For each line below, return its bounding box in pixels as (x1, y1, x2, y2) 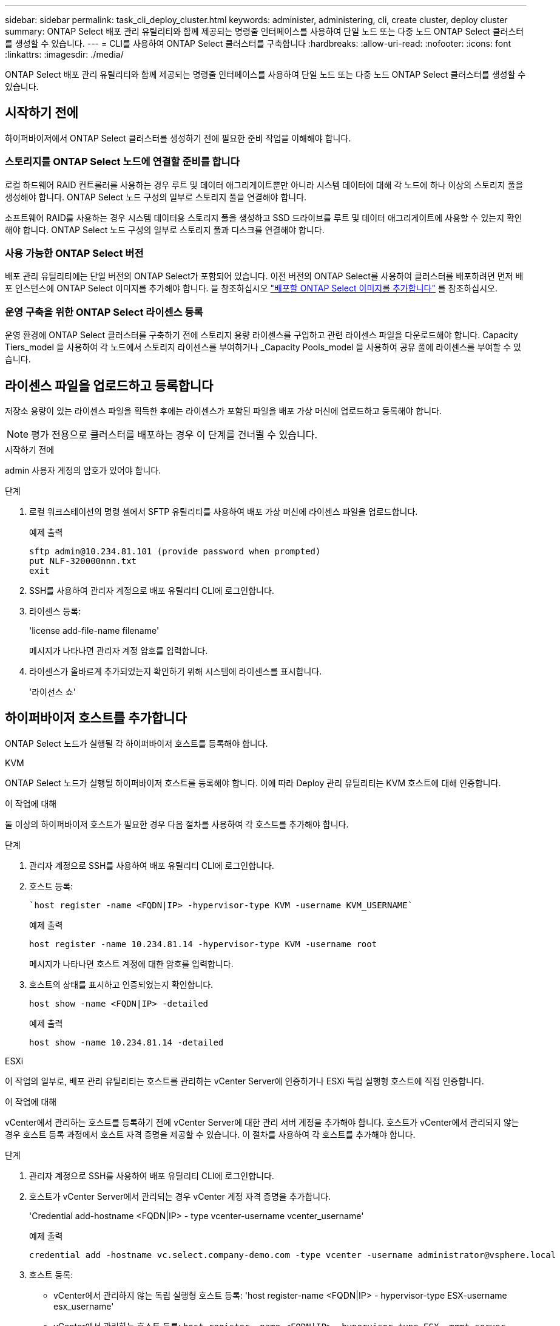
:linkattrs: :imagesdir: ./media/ (5, 49, 124, 59)
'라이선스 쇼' (29, 686, 76, 697)
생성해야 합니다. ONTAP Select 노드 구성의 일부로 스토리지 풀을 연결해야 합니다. (5, 191, 307, 202)
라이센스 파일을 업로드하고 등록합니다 (5, 378, 214, 393)
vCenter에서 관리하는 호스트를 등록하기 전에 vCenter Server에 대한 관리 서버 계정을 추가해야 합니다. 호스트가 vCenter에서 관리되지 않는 (5, 1117, 519, 1127)
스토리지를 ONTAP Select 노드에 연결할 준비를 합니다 (5, 155, 240, 168)
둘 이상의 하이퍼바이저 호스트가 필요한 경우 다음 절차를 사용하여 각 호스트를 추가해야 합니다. (5, 818, 349, 829)
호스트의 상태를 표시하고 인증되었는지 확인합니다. (29, 979, 214, 990)
